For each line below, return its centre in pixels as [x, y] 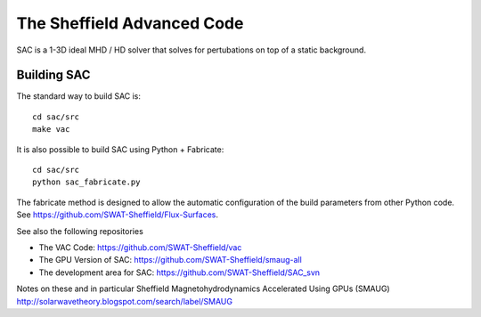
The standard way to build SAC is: [79, 96]
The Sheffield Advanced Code [130, 23]
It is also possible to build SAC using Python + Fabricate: [120, 149]
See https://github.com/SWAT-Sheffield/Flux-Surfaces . [117, 215]
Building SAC [53, 75]
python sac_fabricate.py [86, 182]
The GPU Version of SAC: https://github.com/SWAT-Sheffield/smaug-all [170, 260]
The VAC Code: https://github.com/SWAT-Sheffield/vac [140, 247]
